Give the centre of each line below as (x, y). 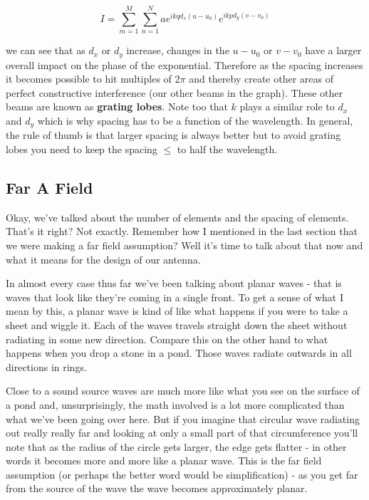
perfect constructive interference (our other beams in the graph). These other (175, 92)
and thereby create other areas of (261, 79)
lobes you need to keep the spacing (82, 149)
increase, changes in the (178, 50)
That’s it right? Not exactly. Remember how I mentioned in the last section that (182, 231)
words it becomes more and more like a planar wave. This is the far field (164, 460)
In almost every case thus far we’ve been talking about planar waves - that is (174, 283)
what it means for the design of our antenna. (103, 259)
